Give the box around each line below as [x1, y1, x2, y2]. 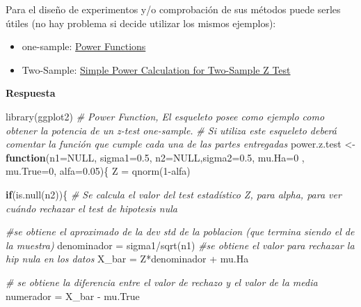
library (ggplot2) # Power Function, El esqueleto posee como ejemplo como [6, 109, 325, 123]
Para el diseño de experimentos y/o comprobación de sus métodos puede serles [6, 2, 341, 16]
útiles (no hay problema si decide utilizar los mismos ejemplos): [6, 15, 276, 30]
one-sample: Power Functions [22, 39, 146, 54]
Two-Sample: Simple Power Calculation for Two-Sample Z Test [22, 62, 291, 77]
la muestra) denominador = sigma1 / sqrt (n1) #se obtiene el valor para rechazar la [6, 237, 355, 252]
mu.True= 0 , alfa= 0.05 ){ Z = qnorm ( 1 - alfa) [6, 164, 191, 178]
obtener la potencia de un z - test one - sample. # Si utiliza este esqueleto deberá [6, 123, 337, 137]
